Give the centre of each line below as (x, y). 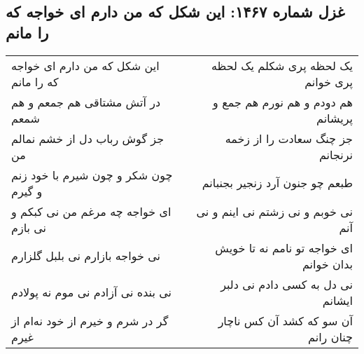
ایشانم (337, 300)
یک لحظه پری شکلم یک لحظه (282, 65)
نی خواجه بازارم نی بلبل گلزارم (86, 256)
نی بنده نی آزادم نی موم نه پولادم (92, 292)
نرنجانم (336, 154)
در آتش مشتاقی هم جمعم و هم (86, 102)
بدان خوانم (327, 264)
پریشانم (335, 118)
